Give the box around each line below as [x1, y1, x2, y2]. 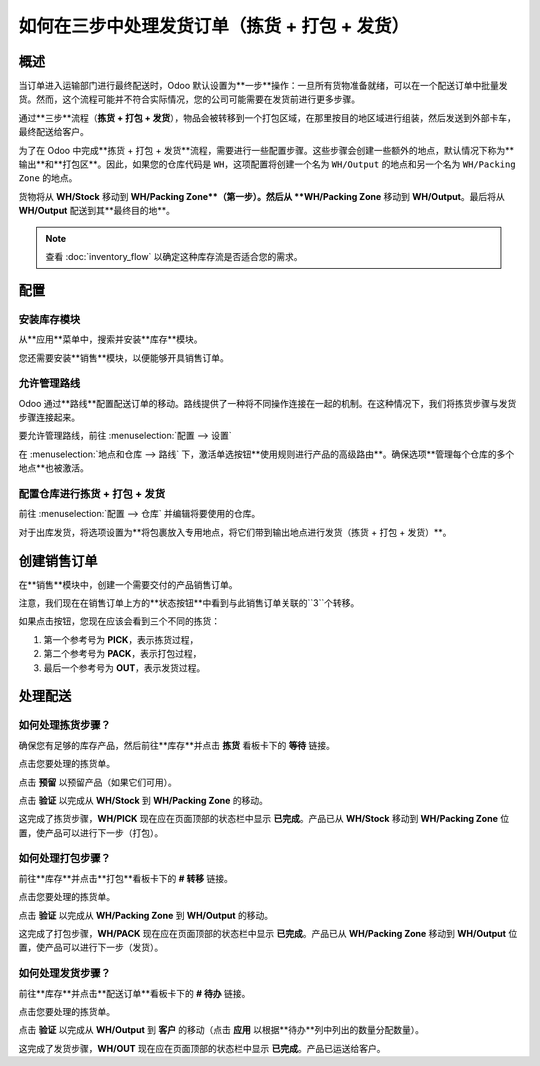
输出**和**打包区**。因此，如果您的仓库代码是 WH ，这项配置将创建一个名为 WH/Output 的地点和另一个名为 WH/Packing [18, 158, 516, 170]
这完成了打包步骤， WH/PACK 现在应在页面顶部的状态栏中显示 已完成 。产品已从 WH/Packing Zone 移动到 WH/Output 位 [18, 928, 518, 940]
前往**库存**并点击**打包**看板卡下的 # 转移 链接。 [18, 872, 234, 884]
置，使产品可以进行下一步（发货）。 [18, 941, 164, 954]
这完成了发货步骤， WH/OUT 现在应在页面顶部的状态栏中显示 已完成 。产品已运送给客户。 [18, 1042, 386, 1054]
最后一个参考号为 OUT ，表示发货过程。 [43, 661, 206, 674]
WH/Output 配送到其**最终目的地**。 [18, 205, 175, 217]
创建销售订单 [18, 552, 98, 569]
